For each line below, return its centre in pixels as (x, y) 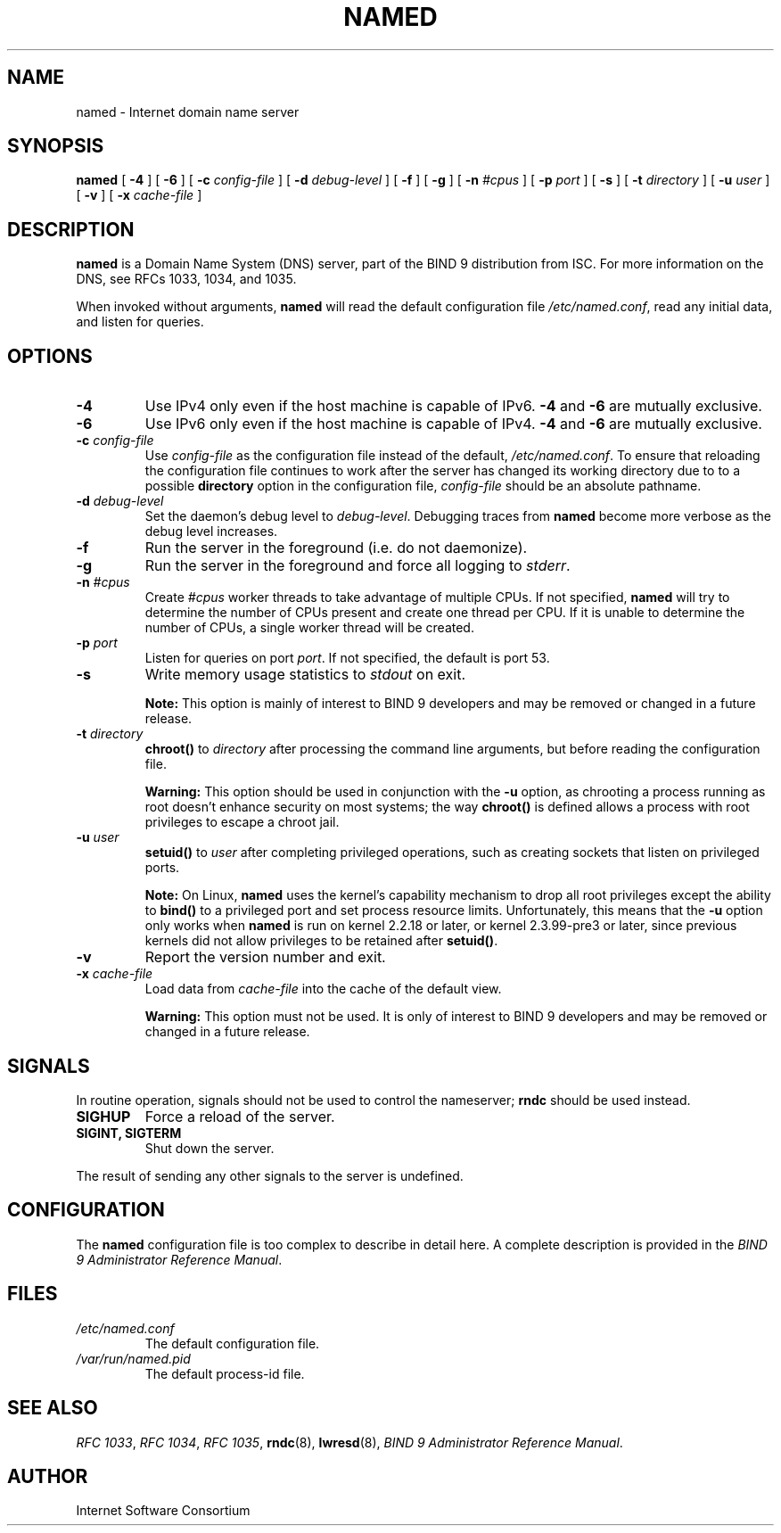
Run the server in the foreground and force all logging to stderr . (358, 566)
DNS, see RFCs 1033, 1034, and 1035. (186, 279)
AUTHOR (48, 1476)
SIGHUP (103, 1116)
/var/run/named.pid (133, 1358)
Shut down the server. (210, 1148)
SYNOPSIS (56, 146)
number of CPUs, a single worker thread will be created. (309, 628)
